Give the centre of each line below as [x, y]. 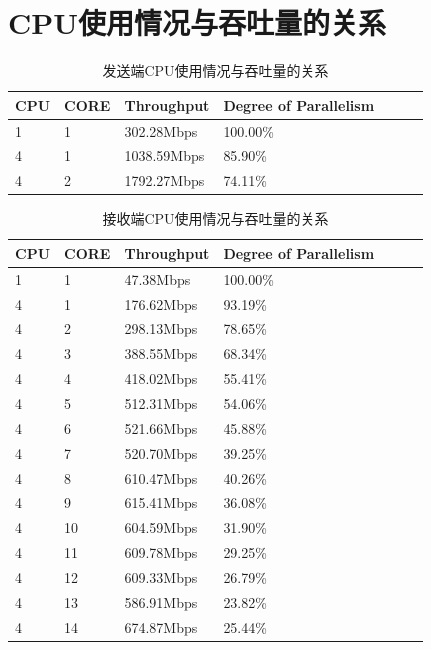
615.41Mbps [161, 502]
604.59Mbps [161, 527]
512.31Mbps [161, 403]
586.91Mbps [161, 601]
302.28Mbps [161, 130]
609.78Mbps [161, 552]
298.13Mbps [161, 328]
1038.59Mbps [164, 155]
